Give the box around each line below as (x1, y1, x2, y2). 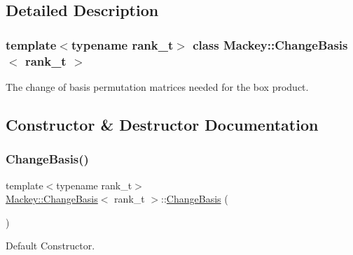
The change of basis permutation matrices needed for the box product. (6, 79, 309, 94)
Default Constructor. (6, 238, 95, 253)
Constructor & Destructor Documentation (6, 113, 319, 135)
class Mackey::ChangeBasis (193, 36, 348, 53)
